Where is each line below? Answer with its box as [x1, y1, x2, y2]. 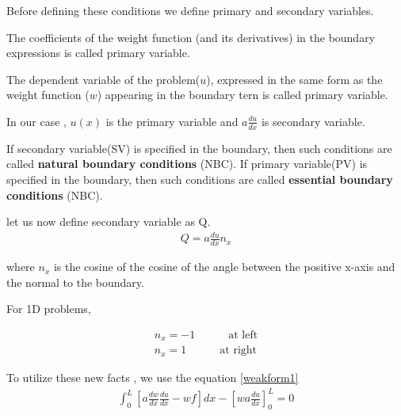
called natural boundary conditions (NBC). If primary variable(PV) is [6, 155, 368, 172]
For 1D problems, [6, 300, 91, 317]
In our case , [6, 113, 67, 129]
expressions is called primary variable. [6, 44, 190, 61]
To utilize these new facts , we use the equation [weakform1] [6, 368, 299, 385]
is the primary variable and [105, 113, 239, 129]
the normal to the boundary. [6, 273, 144, 290]
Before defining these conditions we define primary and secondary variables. [6, 2, 374, 18]
